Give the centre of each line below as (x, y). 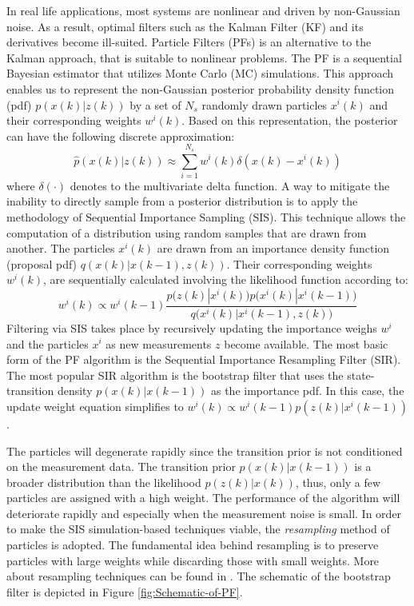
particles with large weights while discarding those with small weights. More (193, 560)
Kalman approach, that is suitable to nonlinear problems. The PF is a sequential (204, 57)
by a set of (155, 104)
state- (361, 375)
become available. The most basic (306, 343)
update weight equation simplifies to (95, 406)
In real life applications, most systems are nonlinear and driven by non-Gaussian (203, 10)
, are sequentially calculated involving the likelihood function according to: (225, 279)
